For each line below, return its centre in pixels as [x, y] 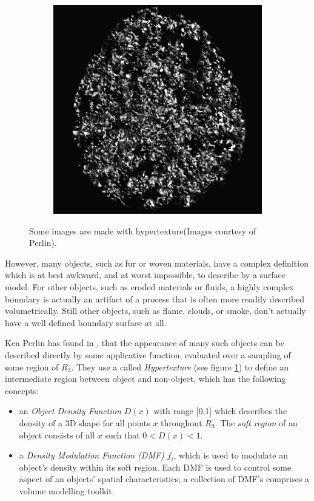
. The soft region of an [256, 422]
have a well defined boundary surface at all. [86, 322]
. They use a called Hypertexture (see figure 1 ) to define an [180, 366]
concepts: [22, 390]
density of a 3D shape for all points [85, 422]
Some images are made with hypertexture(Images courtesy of [143, 230]
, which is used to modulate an [231, 455]
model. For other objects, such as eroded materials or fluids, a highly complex [149, 286]
